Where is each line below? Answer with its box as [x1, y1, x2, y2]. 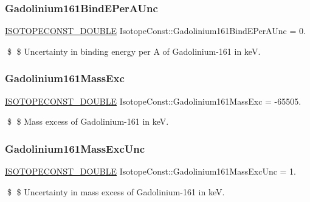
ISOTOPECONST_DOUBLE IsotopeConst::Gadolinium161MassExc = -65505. [5, 94, 301, 107]
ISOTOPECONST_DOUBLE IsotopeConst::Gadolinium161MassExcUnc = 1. [5, 165, 296, 178]
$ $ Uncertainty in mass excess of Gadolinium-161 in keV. [7, 185, 225, 198]
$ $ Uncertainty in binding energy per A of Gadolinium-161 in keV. [7, 44, 261, 57]
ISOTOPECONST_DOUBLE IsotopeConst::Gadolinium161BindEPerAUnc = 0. [5, 24, 306, 37]
